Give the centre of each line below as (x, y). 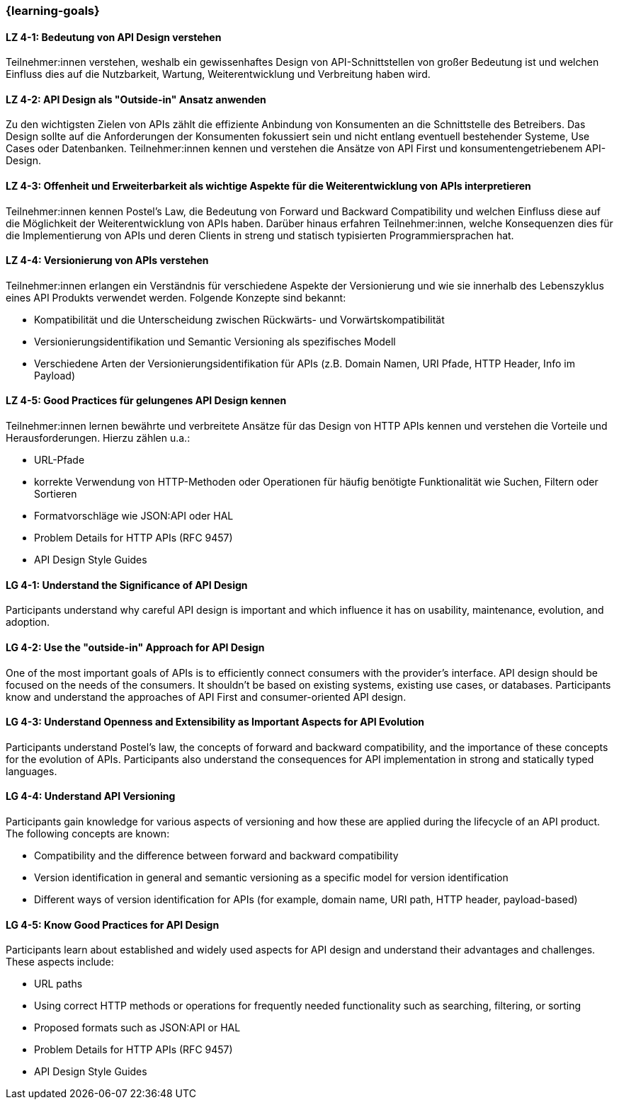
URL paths (58, 984)
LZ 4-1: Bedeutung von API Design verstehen (114, 37)
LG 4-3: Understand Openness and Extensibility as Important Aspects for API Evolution (215, 722)
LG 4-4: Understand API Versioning (91, 796)
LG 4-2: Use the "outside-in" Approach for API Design (135, 647)
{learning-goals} (53, 11)
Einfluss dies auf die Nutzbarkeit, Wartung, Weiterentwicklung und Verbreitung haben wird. (218, 74)
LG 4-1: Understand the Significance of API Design (127, 585)
